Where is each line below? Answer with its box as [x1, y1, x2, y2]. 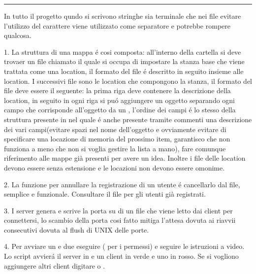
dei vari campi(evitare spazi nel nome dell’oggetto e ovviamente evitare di [4, 124, 226, 134]
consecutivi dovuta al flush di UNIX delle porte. [4, 224, 149, 235]
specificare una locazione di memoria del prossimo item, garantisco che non [4, 134, 230, 144]
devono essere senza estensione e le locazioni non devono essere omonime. [4, 162, 225, 172]
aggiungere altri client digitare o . [4, 260, 105, 271]
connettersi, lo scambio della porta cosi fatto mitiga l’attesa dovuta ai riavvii [4, 215, 236, 225]
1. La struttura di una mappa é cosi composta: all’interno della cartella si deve [4, 46, 241, 57]
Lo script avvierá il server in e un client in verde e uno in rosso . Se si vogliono [4, 251, 239, 261]
